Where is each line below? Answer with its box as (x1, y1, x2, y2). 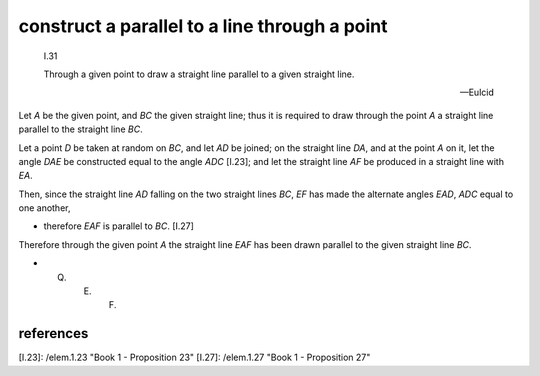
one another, (18, 202, 71, 214)
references (18, 325, 89, 342)
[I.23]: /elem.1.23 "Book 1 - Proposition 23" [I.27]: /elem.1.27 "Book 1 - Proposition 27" (18, 351, 371, 364)
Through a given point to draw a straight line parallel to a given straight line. (43, 68, 355, 80)
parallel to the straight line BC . (18, 123, 144, 135)
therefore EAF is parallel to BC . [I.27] (43, 220, 195, 232)
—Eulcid (459, 86, 494, 99)
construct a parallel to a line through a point (18, 15, 389, 37)
